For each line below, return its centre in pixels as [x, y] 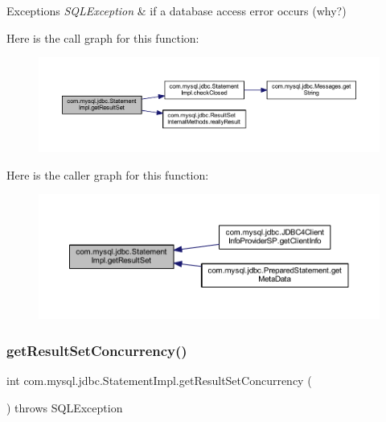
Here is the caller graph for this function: [108, 174]
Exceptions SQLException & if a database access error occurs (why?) [177, 10]
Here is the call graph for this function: [103, 37]
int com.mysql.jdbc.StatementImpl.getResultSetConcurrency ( [159, 380]
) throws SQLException [65, 407]
